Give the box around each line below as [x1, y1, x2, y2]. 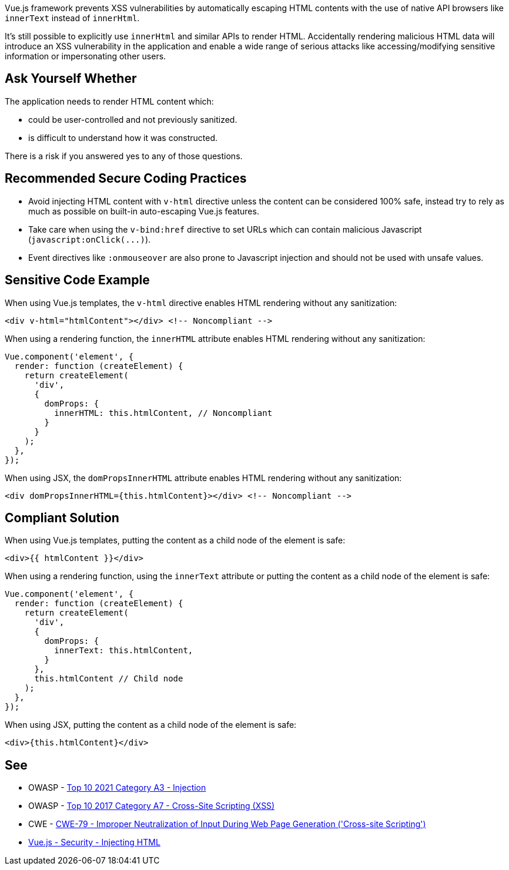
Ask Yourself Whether [5, 71, 137, 86]
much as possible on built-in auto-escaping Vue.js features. [28, 206, 259, 216]
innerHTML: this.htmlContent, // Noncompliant [54, 408, 273, 418]
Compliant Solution [5, 510, 119, 525]
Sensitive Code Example [5, 273, 150, 288]
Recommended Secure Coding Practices [5, 171, 247, 186]
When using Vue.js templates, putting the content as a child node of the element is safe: [5, 535, 346, 546]
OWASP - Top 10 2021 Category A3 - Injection [28, 782, 206, 793]
